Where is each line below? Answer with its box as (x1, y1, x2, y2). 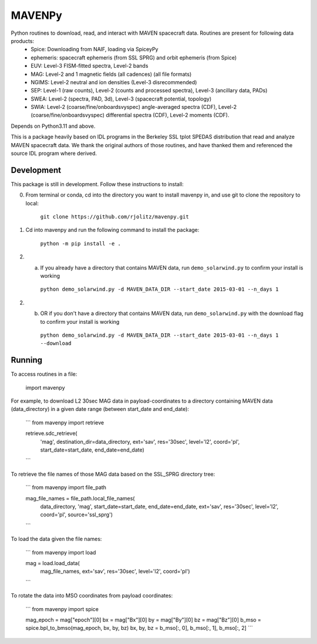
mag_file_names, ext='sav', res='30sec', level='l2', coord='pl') (40, 568, 190, 575)
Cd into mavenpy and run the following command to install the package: (25, 227, 200, 234)
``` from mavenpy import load (25, 549, 96, 556)
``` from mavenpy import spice (25, 605, 99, 612)
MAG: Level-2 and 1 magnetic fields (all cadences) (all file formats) (31, 71, 192, 78)
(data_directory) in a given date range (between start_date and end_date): (11, 406, 189, 413)
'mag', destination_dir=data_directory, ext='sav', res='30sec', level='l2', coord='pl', (40, 438, 240, 445)
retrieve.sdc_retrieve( (25, 430, 77, 437)
